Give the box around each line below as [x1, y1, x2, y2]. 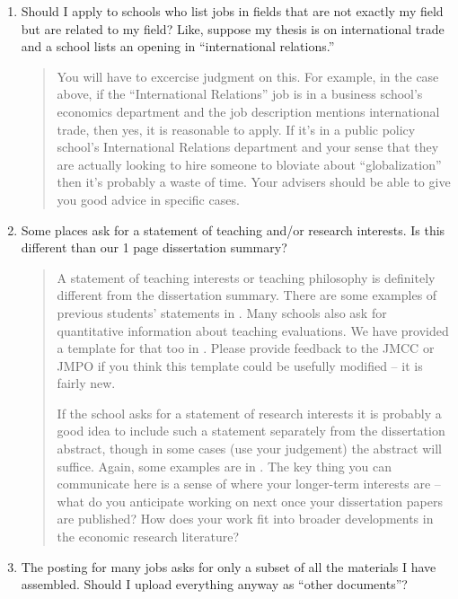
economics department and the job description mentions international [57, 101, 440, 120]
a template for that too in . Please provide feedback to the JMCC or [57, 339, 435, 357]
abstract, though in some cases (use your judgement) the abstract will [57, 439, 442, 458]
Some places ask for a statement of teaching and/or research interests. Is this [21, 220, 445, 239]
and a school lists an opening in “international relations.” [21, 37, 335, 56]
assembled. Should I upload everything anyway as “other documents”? [21, 575, 408, 594]
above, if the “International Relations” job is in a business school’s [57, 84, 423, 103]
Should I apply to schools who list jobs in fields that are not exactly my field [21, 2, 444, 20]
